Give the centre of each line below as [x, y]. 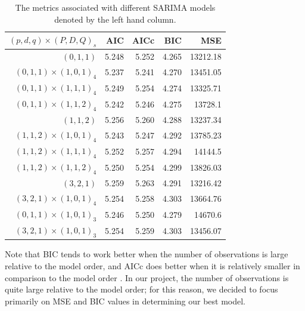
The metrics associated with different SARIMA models [115, 7]
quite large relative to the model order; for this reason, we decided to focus [141, 289]
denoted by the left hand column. [115, 19]
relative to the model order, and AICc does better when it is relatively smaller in [152, 266]
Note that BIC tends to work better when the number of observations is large [147, 254]
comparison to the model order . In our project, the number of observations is [147, 277]
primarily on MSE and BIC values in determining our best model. [125, 301]
